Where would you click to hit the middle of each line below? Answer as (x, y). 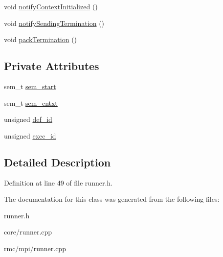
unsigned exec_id (30, 135)
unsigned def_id (28, 119)
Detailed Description (57, 162)
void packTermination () (41, 39)
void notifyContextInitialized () (51, 6)
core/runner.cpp (28, 232)
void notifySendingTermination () (54, 23)
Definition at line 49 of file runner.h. (58, 182)
